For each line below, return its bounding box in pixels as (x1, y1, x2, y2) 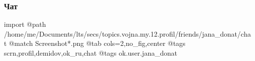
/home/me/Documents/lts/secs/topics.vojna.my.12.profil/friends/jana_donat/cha (4, 28, 251, 39)
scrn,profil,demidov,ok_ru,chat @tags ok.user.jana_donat (4, 48, 178, 58)
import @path (4, 19, 46, 29)
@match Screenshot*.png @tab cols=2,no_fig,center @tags (9, 38, 186, 48)
